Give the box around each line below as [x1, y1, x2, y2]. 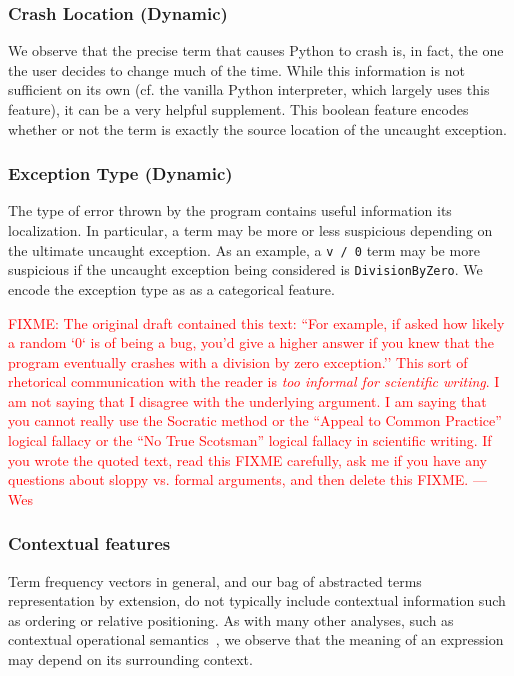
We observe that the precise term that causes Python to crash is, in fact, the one [8, 40, 504, 61]
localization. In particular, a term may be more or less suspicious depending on [8, 220, 493, 240]
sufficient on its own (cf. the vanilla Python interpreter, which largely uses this [8, 79, 490, 100]
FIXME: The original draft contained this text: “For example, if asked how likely [8, 312, 505, 333]
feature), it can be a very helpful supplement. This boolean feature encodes [8, 99, 469, 119]
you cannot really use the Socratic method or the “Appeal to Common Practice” [8, 410, 502, 431]
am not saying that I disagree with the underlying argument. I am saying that [8, 390, 487, 411]
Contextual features [8, 531, 171, 556]
